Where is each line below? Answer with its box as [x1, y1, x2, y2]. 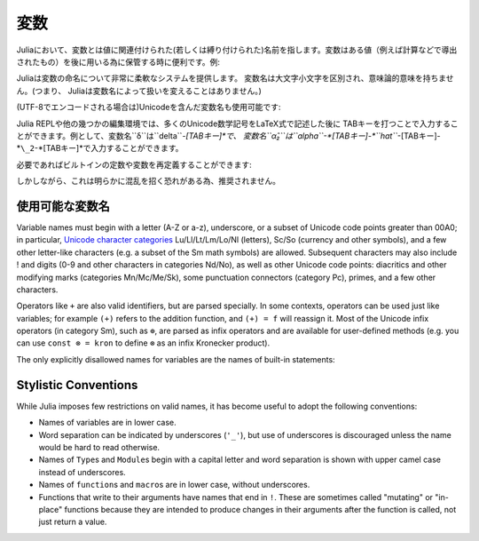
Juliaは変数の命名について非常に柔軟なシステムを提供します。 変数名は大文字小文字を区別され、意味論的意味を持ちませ [16, 73, 454, 84]
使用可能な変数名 [16, 198, 110, 213]
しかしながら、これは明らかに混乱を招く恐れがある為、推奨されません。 [16, 176, 281, 187]
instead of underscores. [38, 466, 126, 477]
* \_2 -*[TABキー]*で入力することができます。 [16, 143, 184, 154]
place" [38, 504, 63, 514]
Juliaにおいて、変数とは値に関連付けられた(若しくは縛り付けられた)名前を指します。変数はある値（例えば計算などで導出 [16, 44, 458, 55]
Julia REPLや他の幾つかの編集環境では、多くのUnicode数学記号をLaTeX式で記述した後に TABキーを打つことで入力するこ [16, 118, 459, 129]
